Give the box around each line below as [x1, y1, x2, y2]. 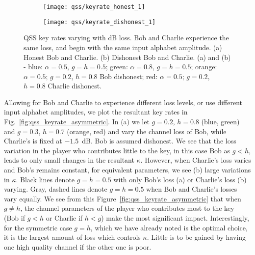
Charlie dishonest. [48, 81, 102, 91]
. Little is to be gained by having [147, 232, 246, 242]
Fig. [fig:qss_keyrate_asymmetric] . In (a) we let [4, 116, 150, 127]
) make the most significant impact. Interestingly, [101, 213, 249, 223]
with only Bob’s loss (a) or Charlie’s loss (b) [113, 174, 247, 184]
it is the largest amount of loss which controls [4, 232, 141, 242]
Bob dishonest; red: [100, 71, 158, 81]
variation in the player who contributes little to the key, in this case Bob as [4, 145, 230, 155]
